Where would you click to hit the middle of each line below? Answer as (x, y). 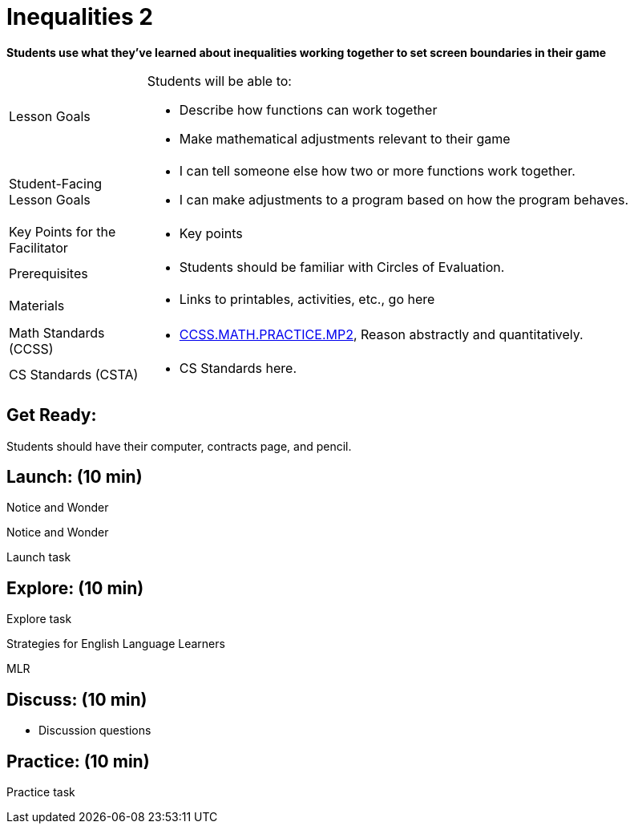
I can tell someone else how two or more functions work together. (377, 170)
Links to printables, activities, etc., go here (307, 299)
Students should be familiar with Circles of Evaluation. (342, 267)
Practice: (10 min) (78, 761)
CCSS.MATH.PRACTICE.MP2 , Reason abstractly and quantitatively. (381, 334)
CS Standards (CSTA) (74, 374)
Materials (37, 305)
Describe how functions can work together (308, 109)
